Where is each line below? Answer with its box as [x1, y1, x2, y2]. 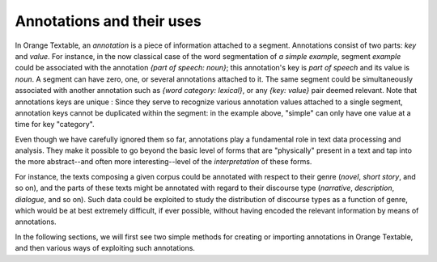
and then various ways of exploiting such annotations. [15, 243, 196, 253]
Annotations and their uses [15, 12, 202, 30]
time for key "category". [15, 120, 95, 129]
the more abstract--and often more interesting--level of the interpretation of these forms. [15, 157, 312, 167]
